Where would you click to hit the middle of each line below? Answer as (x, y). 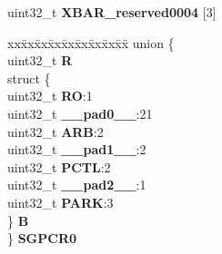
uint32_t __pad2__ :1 (77, 185)
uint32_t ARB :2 (55, 131)
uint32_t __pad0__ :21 (80, 113)
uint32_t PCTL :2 (59, 166)
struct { (29, 78)
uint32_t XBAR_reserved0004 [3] (112, 12)
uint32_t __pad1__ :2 (77, 149)
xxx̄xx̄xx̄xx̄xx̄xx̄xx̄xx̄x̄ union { (91, 42)
